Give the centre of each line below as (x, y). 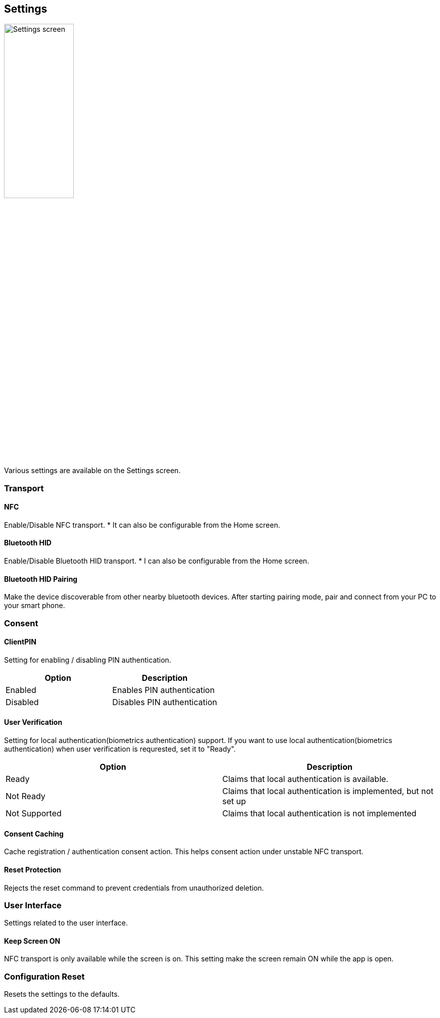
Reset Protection (33, 869)
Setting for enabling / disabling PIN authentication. (88, 660)
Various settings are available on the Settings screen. (92, 471)
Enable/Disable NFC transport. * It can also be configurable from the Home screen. (142, 525)
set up (234, 801)
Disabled (22, 702)
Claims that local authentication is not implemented (320, 814)
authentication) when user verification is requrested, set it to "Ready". (120, 749)
